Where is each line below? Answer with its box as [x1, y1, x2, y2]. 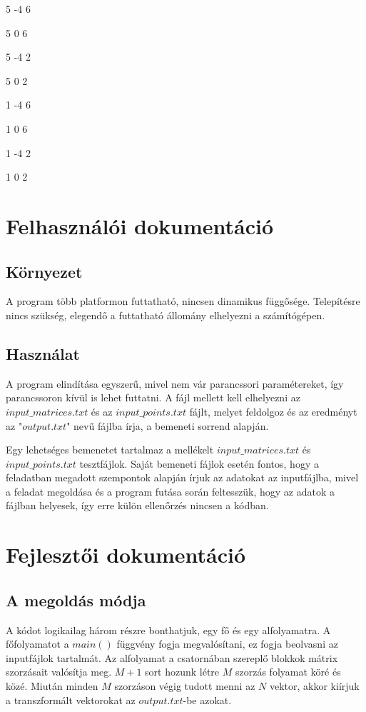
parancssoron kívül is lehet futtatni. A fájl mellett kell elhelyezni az [6, 390, 300, 405]
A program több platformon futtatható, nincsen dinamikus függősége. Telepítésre [6, 294, 360, 309]
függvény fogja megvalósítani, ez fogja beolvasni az [116, 636, 338, 651]
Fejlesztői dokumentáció [6, 540, 246, 569]
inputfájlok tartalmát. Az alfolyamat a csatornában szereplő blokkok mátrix [6, 650, 338, 665]
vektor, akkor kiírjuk [269, 678, 360, 693]
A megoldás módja [6, 588, 146, 611]
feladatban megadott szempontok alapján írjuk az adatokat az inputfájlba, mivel [6, 470, 359, 485]
